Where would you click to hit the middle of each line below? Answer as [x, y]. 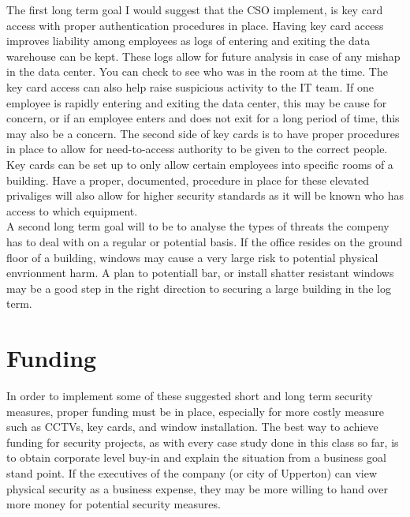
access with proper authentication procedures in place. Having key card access [195, 25]
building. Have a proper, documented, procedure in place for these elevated [188, 180]
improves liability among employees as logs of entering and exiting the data [188, 41]
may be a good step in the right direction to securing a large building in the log [199, 288]
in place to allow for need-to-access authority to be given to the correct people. [197, 149]
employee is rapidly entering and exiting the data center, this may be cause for [197, 102]
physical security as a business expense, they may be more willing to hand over [198, 488]
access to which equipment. [72, 210]
